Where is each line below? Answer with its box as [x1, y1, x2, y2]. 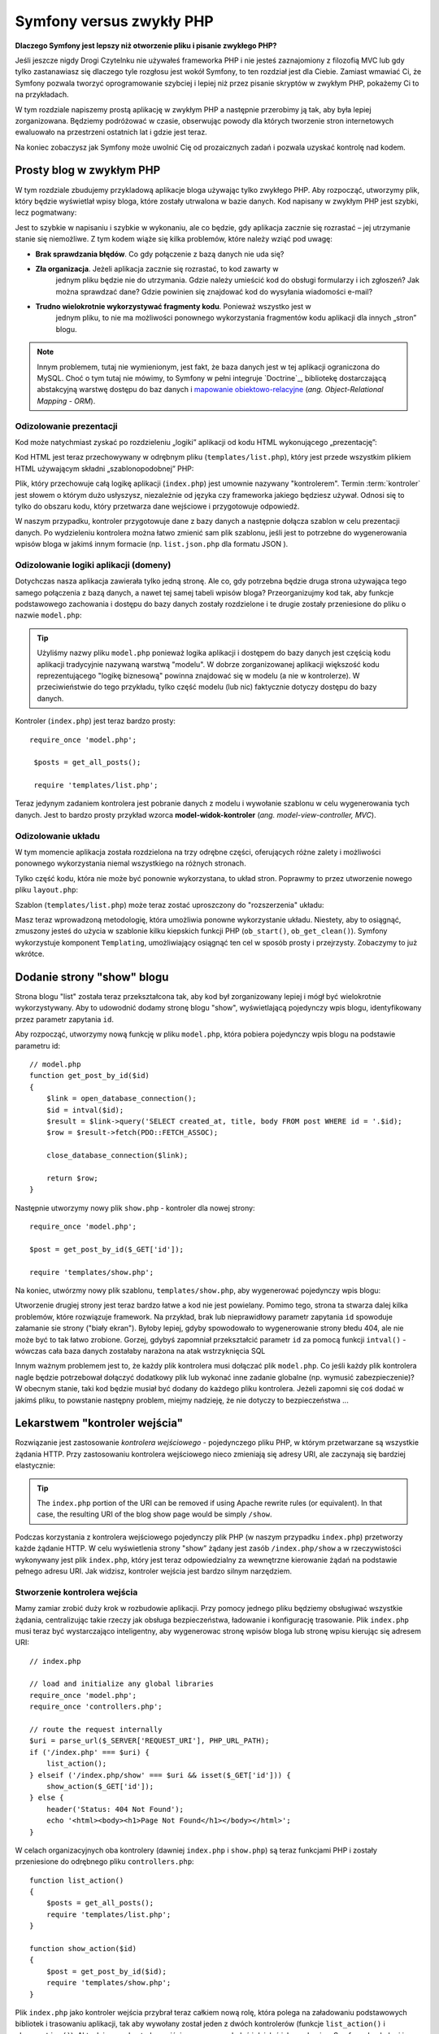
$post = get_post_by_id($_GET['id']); [29, 1245, 185, 1254]
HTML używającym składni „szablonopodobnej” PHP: [15, 464, 194, 474]
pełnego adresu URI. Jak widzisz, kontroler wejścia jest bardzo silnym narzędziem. [15, 1566, 293, 1576]
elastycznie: [15, 1460, 56, 1470]
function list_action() [29, 1875, 124, 1885]
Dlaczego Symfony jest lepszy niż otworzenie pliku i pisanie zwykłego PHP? [15, 41, 277, 50]
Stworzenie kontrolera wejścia [15, 1587, 138, 1598]
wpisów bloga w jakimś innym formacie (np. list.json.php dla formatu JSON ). [15, 539, 289, 549]
